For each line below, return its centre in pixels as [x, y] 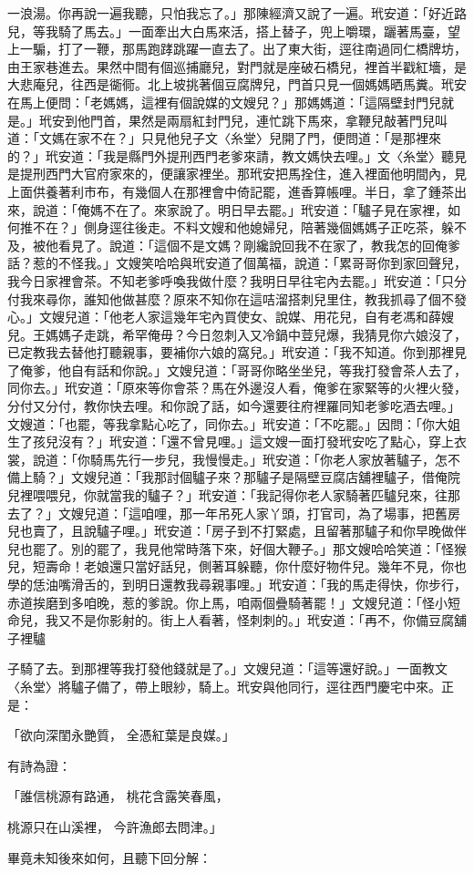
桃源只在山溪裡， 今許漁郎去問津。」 [115, 826]
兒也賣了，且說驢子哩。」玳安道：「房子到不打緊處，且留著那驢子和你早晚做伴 [237, 531]
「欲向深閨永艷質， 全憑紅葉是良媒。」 [121, 735]
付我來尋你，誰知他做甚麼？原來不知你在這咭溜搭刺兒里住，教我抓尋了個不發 [237, 298]
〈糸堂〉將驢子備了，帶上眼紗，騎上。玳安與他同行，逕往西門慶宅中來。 [224, 686]
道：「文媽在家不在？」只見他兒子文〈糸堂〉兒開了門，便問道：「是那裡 [218, 138]
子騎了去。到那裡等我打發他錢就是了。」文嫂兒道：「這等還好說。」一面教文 [227, 668]
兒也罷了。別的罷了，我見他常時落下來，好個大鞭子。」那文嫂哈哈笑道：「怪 [231, 548]
